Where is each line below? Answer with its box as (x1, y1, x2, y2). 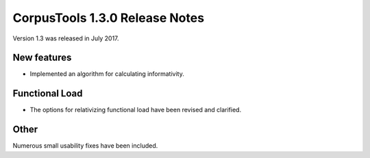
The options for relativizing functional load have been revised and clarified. (29, 106, 242, 114)
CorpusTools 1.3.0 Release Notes (12, 10, 205, 25)
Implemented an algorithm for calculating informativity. (29, 70, 184, 78)
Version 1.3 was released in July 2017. (12, 34, 119, 42)
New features (12, 52, 72, 64)
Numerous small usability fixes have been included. (12, 142, 158, 150)
